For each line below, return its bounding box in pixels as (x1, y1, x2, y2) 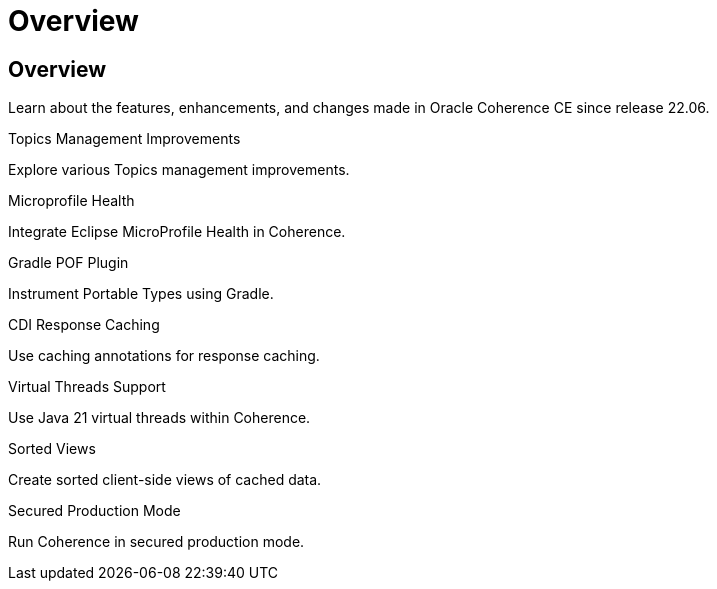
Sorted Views (8, 440, 96, 458)
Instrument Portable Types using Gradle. (8, 285, 274, 303)
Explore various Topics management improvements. (8, 161, 350, 179)
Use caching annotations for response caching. (8, 347, 320, 365)
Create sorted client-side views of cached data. (8, 471, 322, 489)
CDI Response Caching (8, 316, 160, 334)
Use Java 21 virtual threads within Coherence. (8, 409, 311, 427)
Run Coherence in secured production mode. (8, 533, 305, 551)
